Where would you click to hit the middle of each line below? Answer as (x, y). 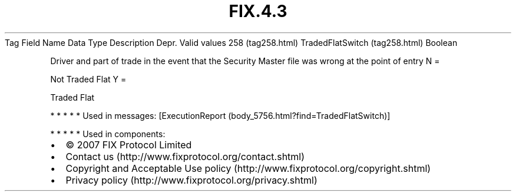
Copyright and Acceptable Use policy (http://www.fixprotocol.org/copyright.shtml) (248, 168)
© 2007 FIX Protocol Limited (129, 144)
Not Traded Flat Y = (88, 79)
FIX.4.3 (258, 11)
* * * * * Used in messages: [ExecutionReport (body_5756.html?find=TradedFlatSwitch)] (220, 115)
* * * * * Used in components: (108, 134)
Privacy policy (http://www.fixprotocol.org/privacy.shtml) (191, 180)
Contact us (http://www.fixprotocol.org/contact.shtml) (185, 156)
